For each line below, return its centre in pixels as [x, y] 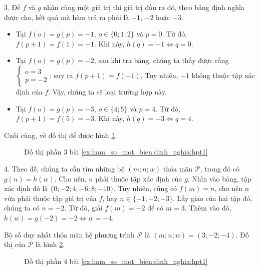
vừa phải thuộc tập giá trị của [50, 198]
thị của [15, 244]
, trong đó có [220, 168]
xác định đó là [26, 188]
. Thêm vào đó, [208, 208]
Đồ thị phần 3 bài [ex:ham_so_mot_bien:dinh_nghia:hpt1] [116, 152]
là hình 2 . [50, 244]
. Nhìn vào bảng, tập [219, 178]
